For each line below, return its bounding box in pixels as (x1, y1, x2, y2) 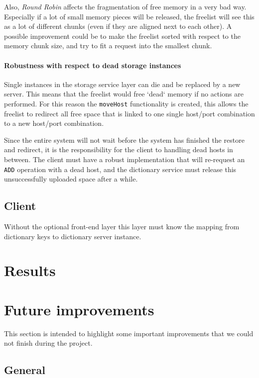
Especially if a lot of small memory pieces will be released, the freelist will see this (4, 11, 255, 21)
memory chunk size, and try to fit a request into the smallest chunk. (4, 40, 212, 51)
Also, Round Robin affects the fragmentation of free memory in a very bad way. (4, 1, 247, 11)
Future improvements (4, 299, 154, 319)
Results (4, 260, 56, 281)
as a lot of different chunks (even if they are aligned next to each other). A (4, 21, 232, 31)
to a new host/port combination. (4, 118, 104, 128)
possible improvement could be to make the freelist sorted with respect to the (4, 30, 241, 41)
